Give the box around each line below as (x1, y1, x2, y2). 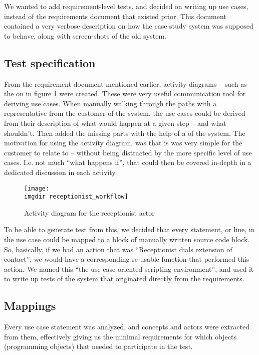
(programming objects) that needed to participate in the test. (4, 341, 193, 351)
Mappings (4, 298, 56, 313)
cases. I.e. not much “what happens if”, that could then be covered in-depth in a (4, 157, 251, 167)
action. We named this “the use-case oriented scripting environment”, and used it (4, 263, 254, 274)
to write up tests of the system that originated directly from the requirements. (4, 273, 244, 284)
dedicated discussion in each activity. (4, 166, 117, 177)
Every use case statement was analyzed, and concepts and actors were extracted (4, 321, 249, 332)
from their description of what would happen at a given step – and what (4, 117, 226, 128)
